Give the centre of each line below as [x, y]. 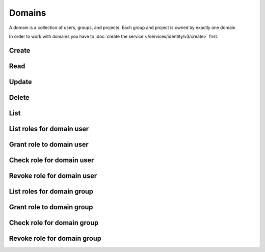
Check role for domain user [52, 160]
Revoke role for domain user [53, 176]
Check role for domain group [54, 223]
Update [21, 82]
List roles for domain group [51, 191]
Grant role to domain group [51, 207]
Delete [19, 98]
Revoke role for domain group [55, 238]
